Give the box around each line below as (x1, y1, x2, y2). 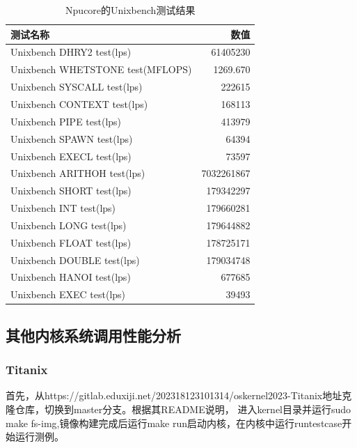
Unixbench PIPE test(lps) (10, 114, 122, 128)
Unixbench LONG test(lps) (10, 217, 127, 232)
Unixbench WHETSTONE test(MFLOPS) (10, 62, 192, 77)
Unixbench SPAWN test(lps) (10, 131, 133, 146)
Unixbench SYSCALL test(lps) (10, 79, 143, 94)
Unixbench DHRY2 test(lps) (10, 45, 132, 59)
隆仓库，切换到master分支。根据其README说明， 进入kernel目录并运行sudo (6, 401, 351, 416)
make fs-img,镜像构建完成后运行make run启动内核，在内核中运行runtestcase (6, 415, 342, 430)
